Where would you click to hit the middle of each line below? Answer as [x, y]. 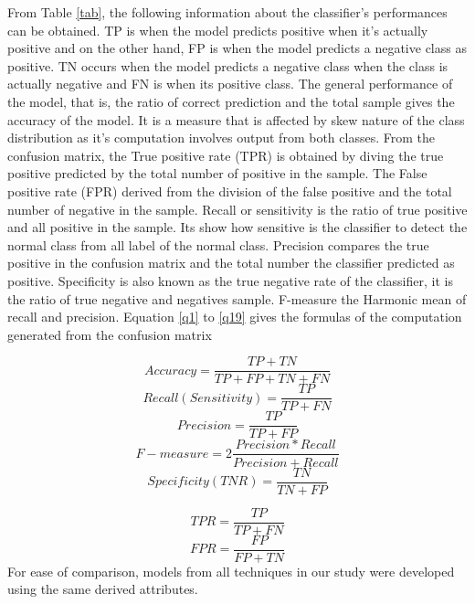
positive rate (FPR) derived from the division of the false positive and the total [230, 191]
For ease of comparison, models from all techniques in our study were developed [231, 571]
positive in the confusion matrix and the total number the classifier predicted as [231, 263]
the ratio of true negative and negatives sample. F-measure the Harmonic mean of [237, 298]
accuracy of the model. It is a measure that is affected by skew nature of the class [236, 119]
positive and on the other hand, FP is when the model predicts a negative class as [237, 48]
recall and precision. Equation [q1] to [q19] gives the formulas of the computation [235, 317]
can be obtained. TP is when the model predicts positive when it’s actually [218, 30]
